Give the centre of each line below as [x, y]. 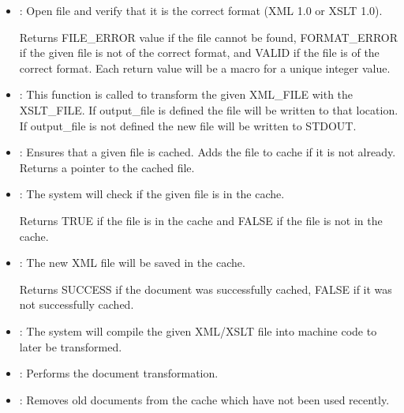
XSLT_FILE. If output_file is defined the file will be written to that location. [209, 109]
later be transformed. [71, 346]
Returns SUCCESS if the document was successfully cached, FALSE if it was [206, 289]
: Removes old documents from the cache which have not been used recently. [204, 399]
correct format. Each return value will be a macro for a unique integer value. [205, 68]
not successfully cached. [77, 304]
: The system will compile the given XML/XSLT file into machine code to [198, 330]
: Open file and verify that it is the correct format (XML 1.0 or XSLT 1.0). [201, 10]
